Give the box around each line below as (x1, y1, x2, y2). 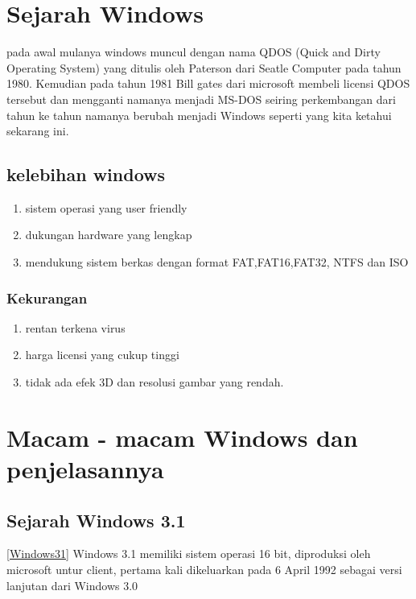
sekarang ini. (6, 122, 69, 139)
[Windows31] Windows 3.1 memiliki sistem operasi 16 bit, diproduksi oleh (6, 545, 371, 562)
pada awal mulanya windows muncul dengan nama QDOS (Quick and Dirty (6, 43, 381, 60)
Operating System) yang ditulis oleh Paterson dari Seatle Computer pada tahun (6, 59, 402, 76)
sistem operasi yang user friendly (25, 199, 187, 216)
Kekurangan (6, 287, 88, 308)
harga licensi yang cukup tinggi (25, 346, 179, 363)
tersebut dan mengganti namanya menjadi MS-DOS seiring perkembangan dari (6, 90, 396, 107)
